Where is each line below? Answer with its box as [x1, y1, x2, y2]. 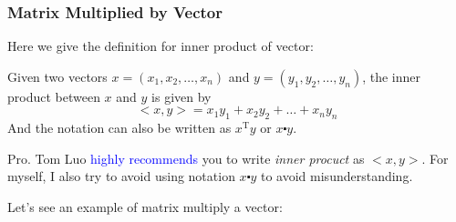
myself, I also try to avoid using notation [7, 166, 235, 186]
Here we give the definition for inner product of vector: [7, 36, 314, 55]
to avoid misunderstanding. [261, 166, 413, 186]
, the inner [362, 66, 421, 86]
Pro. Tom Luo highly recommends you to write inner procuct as [7, 148, 365, 167]
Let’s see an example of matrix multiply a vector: [7, 197, 283, 216]
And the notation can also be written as [7, 118, 232, 137]
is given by [151, 86, 212, 106]
